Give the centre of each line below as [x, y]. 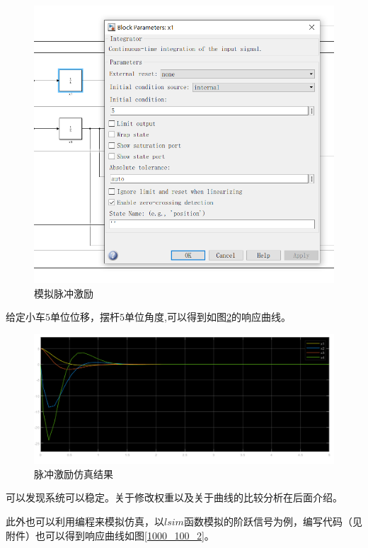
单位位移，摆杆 [85, 317]
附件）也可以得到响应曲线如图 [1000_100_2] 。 [110, 535]
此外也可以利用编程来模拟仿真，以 [85, 521]
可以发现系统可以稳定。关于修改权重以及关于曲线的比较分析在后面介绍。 [174, 497]
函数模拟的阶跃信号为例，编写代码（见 [273, 521]
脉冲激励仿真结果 [74, 473]
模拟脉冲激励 [64, 293]
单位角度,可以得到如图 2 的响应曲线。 [208, 317]
